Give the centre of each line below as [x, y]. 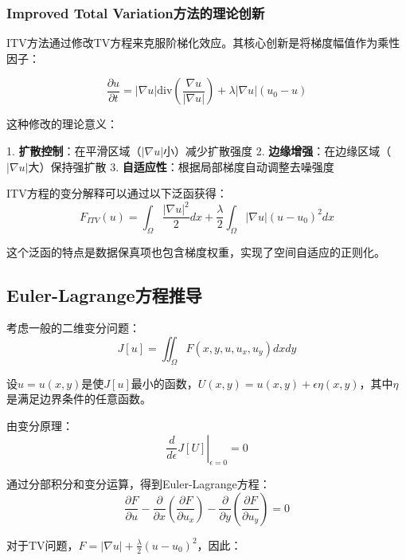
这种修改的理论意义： [62, 124]
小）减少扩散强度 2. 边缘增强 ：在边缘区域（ [277, 151]
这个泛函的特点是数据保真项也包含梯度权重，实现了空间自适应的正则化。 [196, 251]
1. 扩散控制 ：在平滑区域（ [74, 151]
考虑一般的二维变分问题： [73, 328]
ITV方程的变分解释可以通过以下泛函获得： [117, 193]
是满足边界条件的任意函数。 [79, 399]
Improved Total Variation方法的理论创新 [136, 12]
